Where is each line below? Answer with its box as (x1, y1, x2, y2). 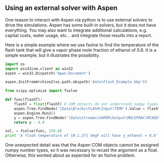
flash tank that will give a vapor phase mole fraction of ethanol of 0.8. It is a (5, 47, 157, 53)
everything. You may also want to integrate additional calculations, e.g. (5, 27, 147, 33)
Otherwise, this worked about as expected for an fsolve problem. (5, 152, 136, 158)
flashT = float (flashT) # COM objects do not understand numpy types (14, 102, 159, 107)
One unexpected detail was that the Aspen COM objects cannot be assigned (5, 142, 159, 148)
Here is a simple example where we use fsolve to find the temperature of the (5, 41, 159, 48)
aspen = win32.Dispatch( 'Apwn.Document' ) (5, 71, 91, 76)
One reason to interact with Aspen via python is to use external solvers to (5, 17, 153, 22)
